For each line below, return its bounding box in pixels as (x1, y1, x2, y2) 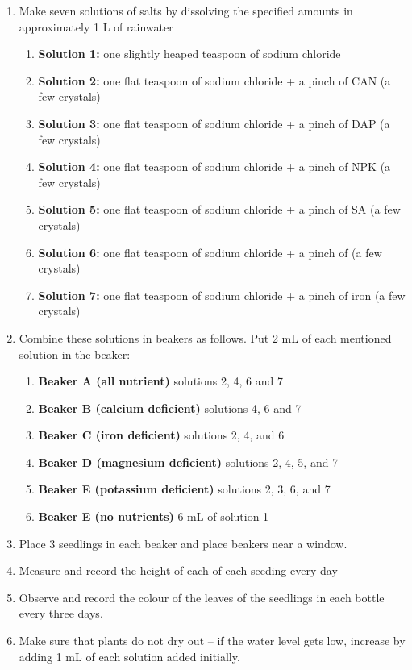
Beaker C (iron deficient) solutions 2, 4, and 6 (38, 427, 285, 443)
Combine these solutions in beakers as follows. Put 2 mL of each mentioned (19, 329, 392, 346)
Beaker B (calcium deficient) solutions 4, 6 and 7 (38, 399, 302, 416)
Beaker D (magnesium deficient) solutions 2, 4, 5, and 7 (38, 453, 339, 470)
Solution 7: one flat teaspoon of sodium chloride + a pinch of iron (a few (38, 286, 406, 303)
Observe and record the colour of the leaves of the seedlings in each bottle (19, 589, 385, 605)
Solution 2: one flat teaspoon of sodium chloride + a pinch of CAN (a (38, 72, 391, 89)
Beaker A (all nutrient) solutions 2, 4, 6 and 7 (38, 372, 283, 389)
